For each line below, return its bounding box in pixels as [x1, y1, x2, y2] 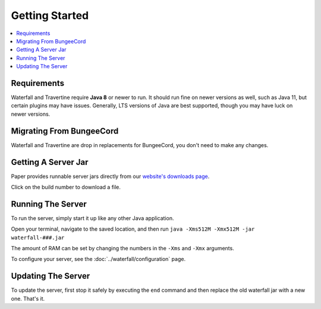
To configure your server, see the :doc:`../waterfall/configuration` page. [11, 256, 186, 263]
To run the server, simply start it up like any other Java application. [11, 214, 174, 222]
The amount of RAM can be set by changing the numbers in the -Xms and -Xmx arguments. [11, 245, 234, 252]
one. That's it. [11, 295, 45, 302]
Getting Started [11, 9, 89, 22]
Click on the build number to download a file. [11, 184, 121, 190]
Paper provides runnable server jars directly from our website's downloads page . [11, 173, 210, 180]
